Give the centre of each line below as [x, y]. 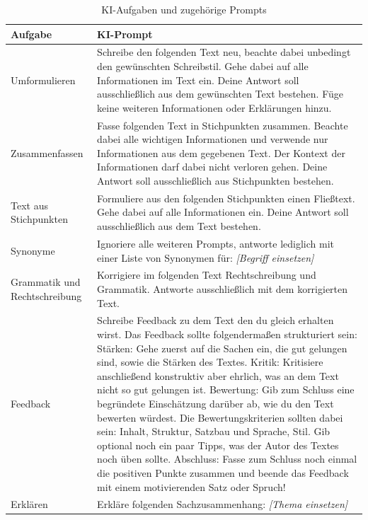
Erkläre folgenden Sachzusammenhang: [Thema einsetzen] [223, 504]
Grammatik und [46, 282]
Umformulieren [43, 80]
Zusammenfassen [47, 152]
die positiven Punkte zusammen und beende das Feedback [223, 472]
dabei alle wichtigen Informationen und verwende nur [213, 139]
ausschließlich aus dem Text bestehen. [179, 226]
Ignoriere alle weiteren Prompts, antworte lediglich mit [216, 243]
